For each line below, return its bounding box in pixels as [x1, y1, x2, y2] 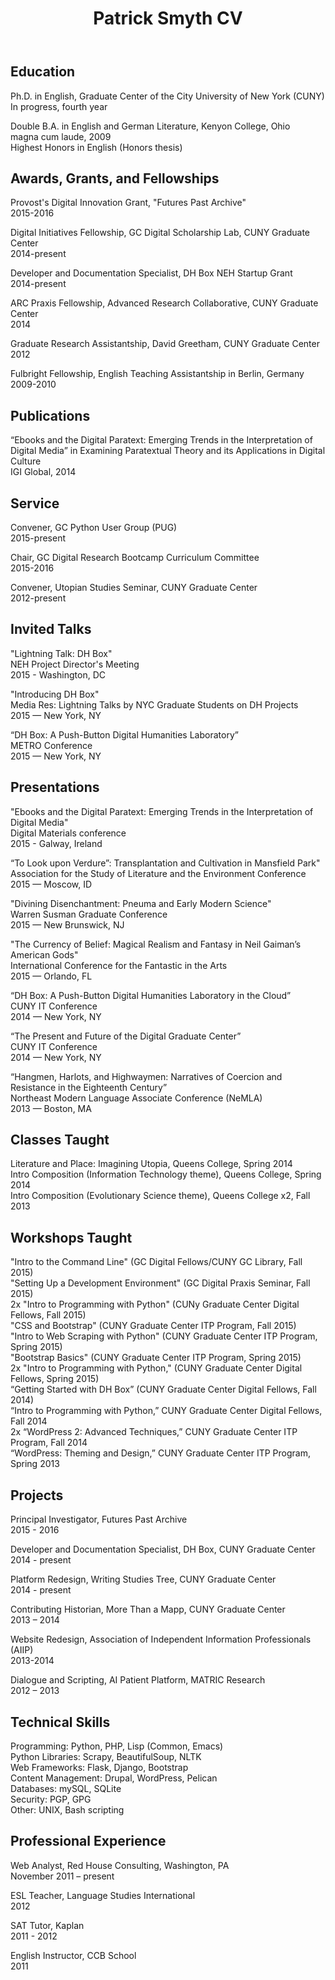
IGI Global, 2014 [10, 466, 77, 478]
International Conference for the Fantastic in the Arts [10, 959, 228, 971]
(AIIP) [10, 1644, 34, 1656]
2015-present [10, 532, 66, 544]
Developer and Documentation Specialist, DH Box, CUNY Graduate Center [10, 1543, 316, 1556]
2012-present [10, 592, 67, 604]
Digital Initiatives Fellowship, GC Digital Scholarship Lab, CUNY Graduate [10, 227, 310, 239]
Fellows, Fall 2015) [10, 1309, 87, 1321]
